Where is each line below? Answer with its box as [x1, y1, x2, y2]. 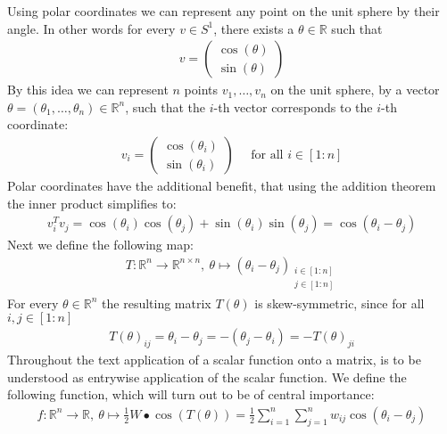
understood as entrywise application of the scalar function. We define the [7, 367, 407, 386]
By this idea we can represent [7, 80, 169, 99]
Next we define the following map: [7, 235, 194, 254]
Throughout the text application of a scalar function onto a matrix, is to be [7, 350, 421, 369]
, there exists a [213, 19, 294, 37]
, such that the [125, 97, 206, 116]
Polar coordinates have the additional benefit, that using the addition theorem [7, 176, 436, 195]
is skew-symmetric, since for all [254, 293, 425, 312]
